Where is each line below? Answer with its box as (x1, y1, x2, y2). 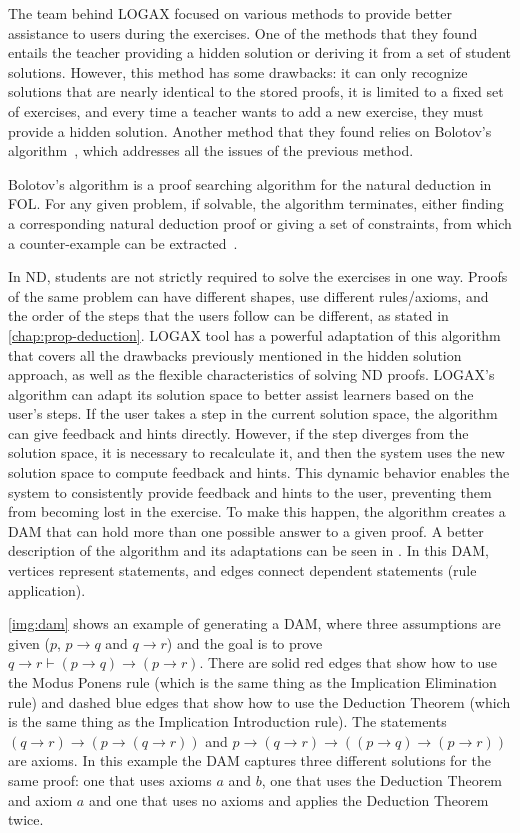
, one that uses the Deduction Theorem (261, 769, 503, 790)
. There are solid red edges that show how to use (199, 652, 497, 673)
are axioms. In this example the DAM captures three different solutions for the (8, 750, 491, 771)
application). (8, 579, 86, 600)
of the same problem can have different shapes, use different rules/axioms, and (8, 285, 489, 306)
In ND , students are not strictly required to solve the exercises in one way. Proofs (8, 266, 508, 287)
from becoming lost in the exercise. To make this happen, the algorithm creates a (8, 501, 506, 522)
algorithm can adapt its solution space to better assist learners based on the (8, 383, 474, 404)
